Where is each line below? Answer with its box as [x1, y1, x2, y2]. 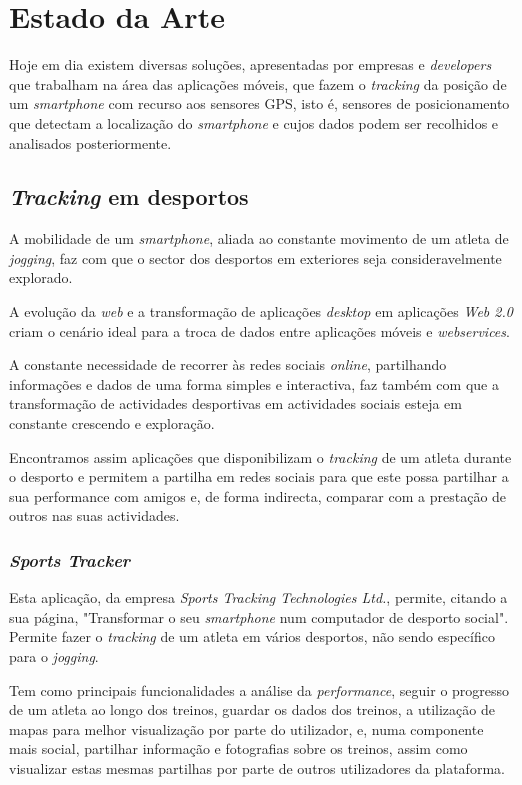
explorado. [9, 267, 73, 288]
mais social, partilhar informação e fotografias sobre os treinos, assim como [9, 738, 468, 759]
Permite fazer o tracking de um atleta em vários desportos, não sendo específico [9, 626, 495, 647]
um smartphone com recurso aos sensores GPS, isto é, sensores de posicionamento [9, 93, 510, 114]
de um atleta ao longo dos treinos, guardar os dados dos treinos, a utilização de [9, 699, 495, 720]
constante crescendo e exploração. [9, 413, 215, 434]
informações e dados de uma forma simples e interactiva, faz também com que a [9, 373, 499, 394]
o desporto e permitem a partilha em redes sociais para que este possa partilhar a [9, 466, 509, 487]
